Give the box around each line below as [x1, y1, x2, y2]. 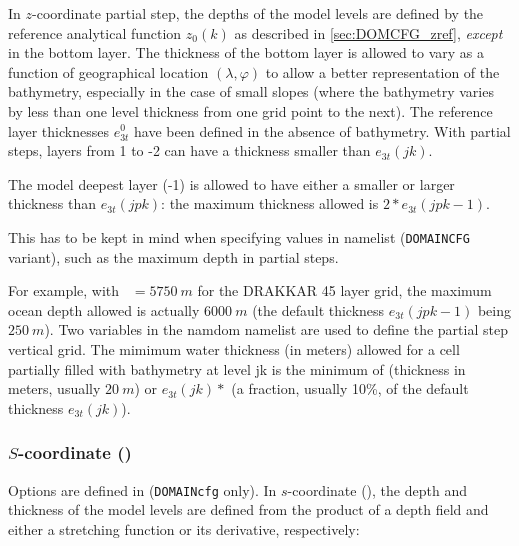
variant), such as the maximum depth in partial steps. [8, 246, 339, 267]
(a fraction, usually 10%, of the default [231, 378, 469, 399]
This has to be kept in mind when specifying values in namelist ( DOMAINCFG [8, 226, 470, 247]
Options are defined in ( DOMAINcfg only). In [8, 479, 277, 500]
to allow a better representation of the [265, 61, 500, 82]
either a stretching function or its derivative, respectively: [8, 518, 360, 539]
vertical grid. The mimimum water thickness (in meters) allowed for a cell [8, 338, 460, 359]
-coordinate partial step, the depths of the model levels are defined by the [32, 3, 484, 23]
